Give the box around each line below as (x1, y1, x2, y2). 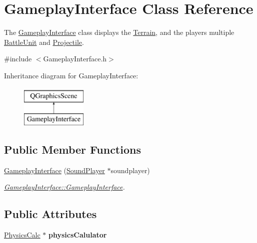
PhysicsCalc (4, 230, 40, 240)
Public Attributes (4, 206, 97, 222)
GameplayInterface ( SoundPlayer (4, 165, 105, 175)
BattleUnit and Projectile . (4, 36, 84, 47)
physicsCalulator (48, 230, 107, 240)
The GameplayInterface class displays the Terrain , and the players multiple (4, 27, 234, 37)
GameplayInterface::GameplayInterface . (4, 182, 125, 192)
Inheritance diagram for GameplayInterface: (4, 70, 138, 80)
